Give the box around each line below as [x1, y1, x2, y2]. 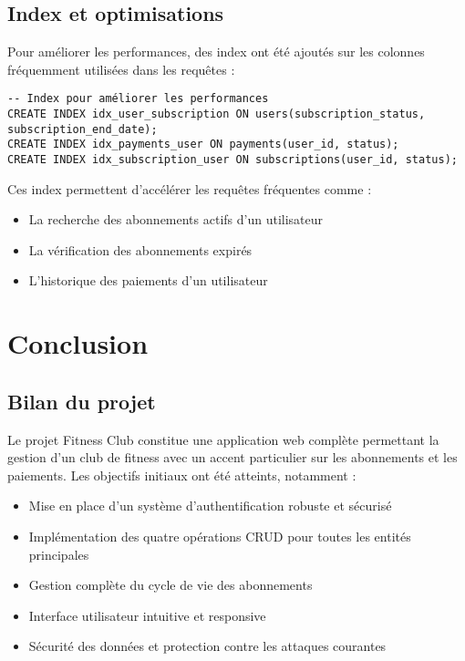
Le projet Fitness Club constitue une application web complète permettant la [7, 429, 439, 449]
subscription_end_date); [7, 122, 158, 136]
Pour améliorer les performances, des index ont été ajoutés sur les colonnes [7, 42, 425, 61]
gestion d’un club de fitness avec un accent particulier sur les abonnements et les [7, 448, 458, 467]
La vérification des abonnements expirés [28, 240, 253, 259]
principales [28, 544, 89, 563]
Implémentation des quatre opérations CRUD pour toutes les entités [28, 527, 411, 545]
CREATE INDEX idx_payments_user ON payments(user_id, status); [7, 138, 399, 151]
